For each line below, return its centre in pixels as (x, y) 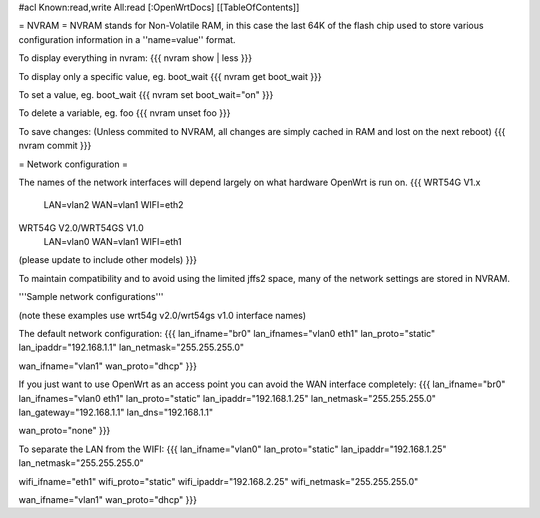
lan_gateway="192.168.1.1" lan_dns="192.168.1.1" (116, 412)
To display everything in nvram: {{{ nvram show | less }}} (135, 58)
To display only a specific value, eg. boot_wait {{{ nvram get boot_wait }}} (170, 76)
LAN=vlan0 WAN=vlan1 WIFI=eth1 (112, 242)
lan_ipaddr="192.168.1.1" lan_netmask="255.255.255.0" (131, 347)
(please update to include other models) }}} (108, 260)
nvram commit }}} (55, 146)
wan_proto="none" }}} (64, 431)
